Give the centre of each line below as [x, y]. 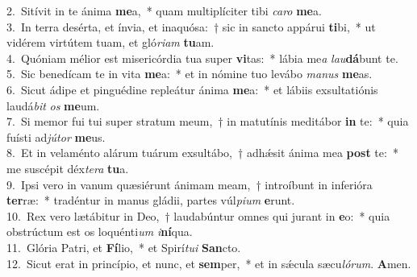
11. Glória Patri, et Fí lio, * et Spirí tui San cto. [124, 247]
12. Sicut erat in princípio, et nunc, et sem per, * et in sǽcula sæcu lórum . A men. [209, 263]
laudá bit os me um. [53, 105]
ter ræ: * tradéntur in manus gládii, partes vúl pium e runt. [151, 200]
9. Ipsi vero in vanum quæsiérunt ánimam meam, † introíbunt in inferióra [190, 184]
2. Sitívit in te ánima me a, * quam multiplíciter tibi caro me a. [164, 10]
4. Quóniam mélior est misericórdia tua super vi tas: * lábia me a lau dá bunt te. [202, 58]
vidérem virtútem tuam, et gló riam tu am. [111, 42]
